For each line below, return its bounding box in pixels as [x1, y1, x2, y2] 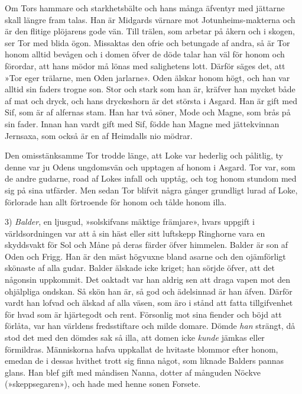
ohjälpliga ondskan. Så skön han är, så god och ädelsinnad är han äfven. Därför [5, 285, 293, 297]
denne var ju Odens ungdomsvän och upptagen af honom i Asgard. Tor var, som [5, 160, 295, 173]
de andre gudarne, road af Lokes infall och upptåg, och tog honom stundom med [5, 172, 297, 185]
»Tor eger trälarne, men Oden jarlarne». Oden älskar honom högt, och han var [5, 71, 290, 83]
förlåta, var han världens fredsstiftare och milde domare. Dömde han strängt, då [5, 319, 295, 332]
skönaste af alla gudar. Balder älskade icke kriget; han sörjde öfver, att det [5, 261, 275, 274]
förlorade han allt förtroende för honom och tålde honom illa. [5, 195, 227, 208]
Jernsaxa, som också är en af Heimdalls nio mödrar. [5, 129, 193, 141]
